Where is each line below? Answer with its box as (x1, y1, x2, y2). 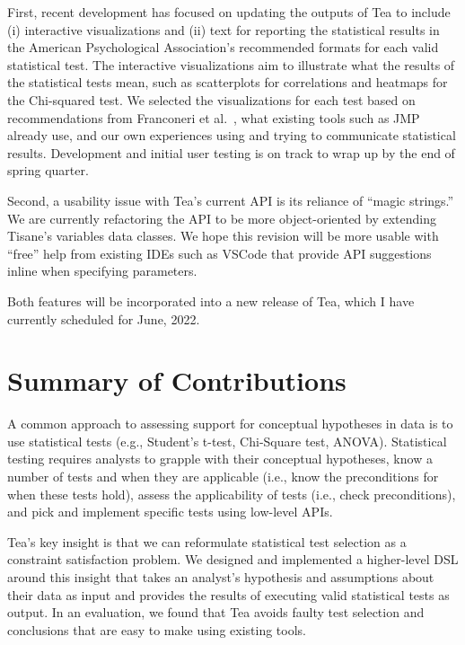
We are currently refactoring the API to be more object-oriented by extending (7, 208, 437, 227)
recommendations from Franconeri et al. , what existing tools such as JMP (7, 108, 420, 127)
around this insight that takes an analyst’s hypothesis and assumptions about (7, 567, 434, 586)
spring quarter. (7, 161, 89, 180)
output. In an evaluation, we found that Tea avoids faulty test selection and (7, 603, 425, 622)
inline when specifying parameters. (7, 261, 197, 280)
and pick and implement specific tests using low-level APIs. (7, 502, 333, 521)
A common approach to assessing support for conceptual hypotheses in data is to (7, 414, 453, 433)
